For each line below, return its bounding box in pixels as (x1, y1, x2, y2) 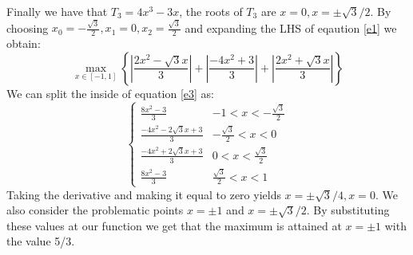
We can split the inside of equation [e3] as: (6, 84, 215, 101)
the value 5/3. (6, 233, 75, 249)
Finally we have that (6, 3, 108, 19)
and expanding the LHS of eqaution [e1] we (185, 19, 397, 36)
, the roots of (179, 3, 243, 19)
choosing (6, 19, 49, 36)
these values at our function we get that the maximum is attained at (6, 217, 342, 233)
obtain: (6, 35, 41, 52)
